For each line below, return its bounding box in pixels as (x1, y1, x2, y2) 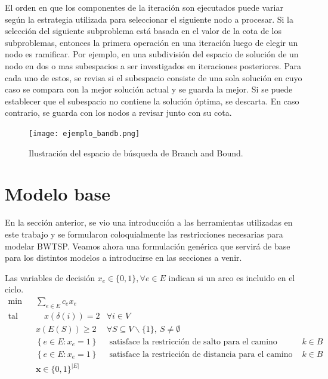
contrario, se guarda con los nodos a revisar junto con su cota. (5, 106, 232, 119)
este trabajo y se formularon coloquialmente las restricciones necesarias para (5, 227, 283, 240)
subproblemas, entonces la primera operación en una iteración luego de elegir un (5, 36, 298, 48)
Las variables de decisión (5, 271, 95, 284)
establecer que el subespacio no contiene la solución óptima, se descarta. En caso (5, 94, 299, 107)
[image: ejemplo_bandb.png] (29, 129, 140, 138)
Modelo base (5, 181, 110, 206)
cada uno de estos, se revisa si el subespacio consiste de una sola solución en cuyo (5, 71, 302, 84)
